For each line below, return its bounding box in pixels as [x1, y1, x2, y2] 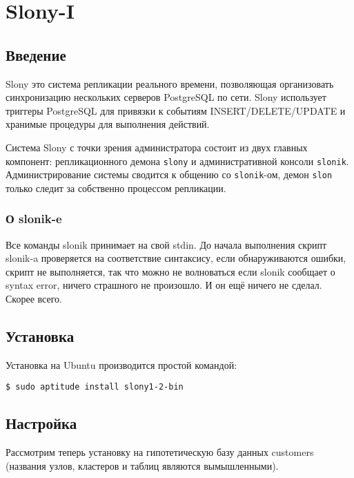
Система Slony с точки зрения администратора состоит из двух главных [6, 140, 308, 154]
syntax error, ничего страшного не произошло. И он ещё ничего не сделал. [6, 278, 322, 292]
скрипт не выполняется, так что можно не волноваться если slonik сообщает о [6, 264, 335, 278]
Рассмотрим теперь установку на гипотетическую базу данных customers [6, 445, 314, 459]
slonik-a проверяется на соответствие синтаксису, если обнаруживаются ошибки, [6, 251, 346, 265]
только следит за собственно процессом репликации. [6, 180, 226, 195]
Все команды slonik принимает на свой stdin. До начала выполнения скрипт [6, 237, 327, 251]
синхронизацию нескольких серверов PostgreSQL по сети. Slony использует [6, 90, 326, 104]
